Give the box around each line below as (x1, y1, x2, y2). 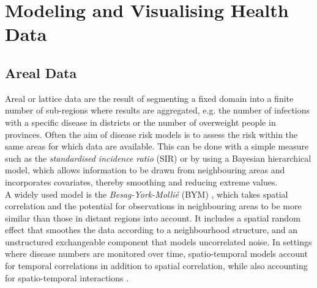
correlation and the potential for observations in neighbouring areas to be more (5, 200, 302, 212)
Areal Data (5, 63, 77, 82)
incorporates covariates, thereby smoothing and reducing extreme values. (5, 175, 278, 188)
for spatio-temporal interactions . (5, 271, 129, 284)
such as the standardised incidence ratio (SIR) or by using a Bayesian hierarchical (5, 151, 311, 164)
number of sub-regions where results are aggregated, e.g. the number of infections (5, 104, 310, 117)
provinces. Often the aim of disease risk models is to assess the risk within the (5, 128, 298, 140)
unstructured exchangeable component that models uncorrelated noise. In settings (5, 235, 312, 248)
